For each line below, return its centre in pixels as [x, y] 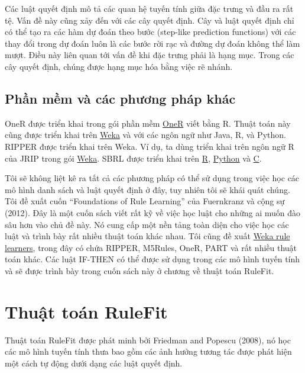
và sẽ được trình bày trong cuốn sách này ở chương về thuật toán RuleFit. [139, 270]
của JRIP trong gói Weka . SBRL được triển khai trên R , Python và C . [133, 158]
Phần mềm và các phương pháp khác [120, 98]
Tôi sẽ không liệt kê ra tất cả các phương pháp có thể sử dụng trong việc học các [152, 178]
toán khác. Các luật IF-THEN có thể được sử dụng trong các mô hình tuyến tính [152, 259]
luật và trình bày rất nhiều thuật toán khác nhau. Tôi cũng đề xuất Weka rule [147, 236]
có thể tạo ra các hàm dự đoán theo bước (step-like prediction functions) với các [150, 32]
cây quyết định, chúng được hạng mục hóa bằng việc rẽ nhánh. [119, 66]
